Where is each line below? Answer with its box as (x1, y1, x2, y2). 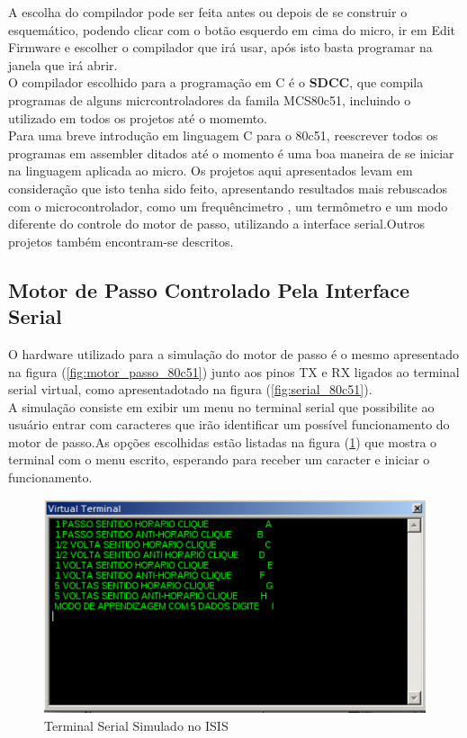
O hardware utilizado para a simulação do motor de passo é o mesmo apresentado (8, 344, 460, 363)
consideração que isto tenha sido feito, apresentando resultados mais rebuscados (8, 178, 448, 197)
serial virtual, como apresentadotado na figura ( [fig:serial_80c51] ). (8, 380, 373, 399)
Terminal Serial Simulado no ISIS (44, 715, 229, 734)
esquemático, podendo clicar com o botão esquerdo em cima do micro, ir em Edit (8, 20, 456, 39)
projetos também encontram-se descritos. (8, 231, 234, 250)
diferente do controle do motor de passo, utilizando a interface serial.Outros (8, 214, 425, 233)
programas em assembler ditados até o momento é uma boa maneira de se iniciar (8, 143, 454, 162)
